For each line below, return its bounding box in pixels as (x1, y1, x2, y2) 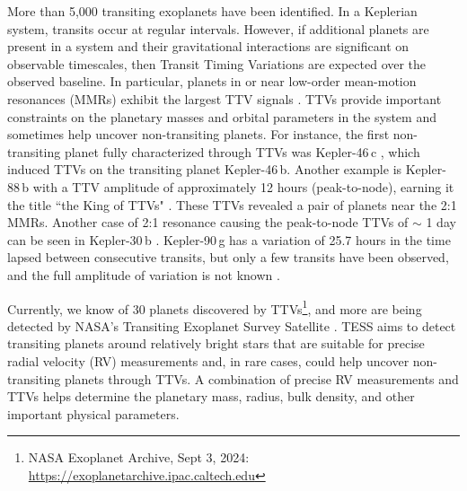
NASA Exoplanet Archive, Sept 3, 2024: (28, 448, 250, 467)
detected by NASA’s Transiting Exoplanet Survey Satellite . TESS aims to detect (7, 316, 456, 335)
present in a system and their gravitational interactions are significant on (7, 37, 410, 56)
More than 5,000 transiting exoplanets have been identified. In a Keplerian (7, 2, 418, 20)
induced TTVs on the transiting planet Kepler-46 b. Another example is (7, 160, 402, 179)
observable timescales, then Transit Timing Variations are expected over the (7, 54, 427, 73)
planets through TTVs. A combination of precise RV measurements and (64, 369, 459, 388)
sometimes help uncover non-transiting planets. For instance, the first (7, 125, 390, 144)
